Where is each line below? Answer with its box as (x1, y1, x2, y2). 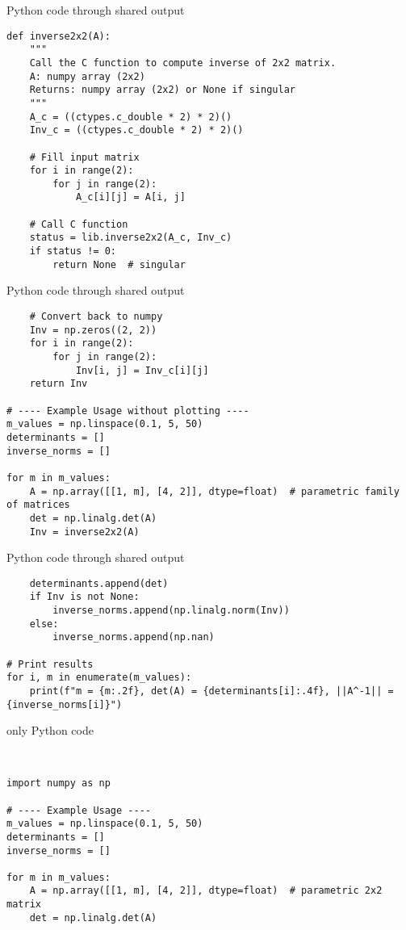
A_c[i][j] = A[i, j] (75, 191, 186, 203)
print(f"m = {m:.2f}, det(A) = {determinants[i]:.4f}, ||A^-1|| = (29, 685, 394, 697)
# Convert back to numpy (29, 311, 163, 322)
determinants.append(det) (29, 577, 169, 589)
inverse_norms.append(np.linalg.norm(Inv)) (52, 605, 290, 617)
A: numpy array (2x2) (29, 70, 145, 82)
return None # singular (52, 258, 186, 270)
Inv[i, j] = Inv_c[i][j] (75, 364, 209, 376)
